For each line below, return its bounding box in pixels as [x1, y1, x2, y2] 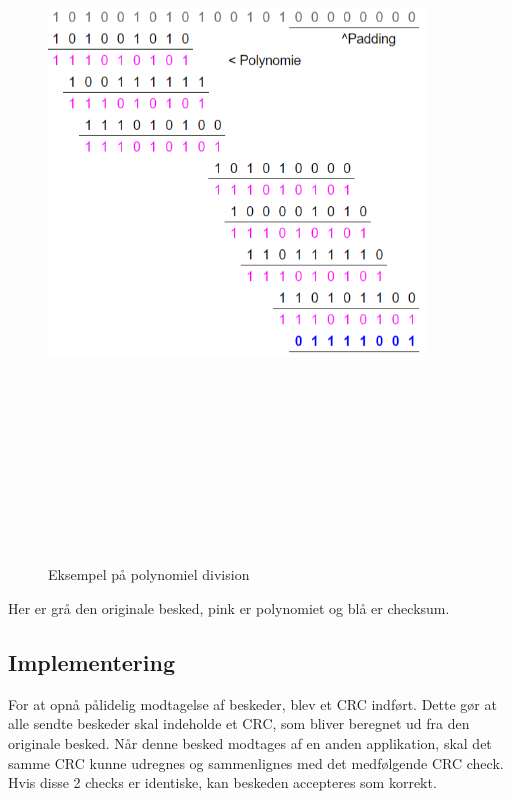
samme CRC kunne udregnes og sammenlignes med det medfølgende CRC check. [8, 752, 504, 773]
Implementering [8, 647, 175, 678]
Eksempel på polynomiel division [48, 564, 250, 585]
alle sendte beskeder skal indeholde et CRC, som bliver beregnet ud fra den [8, 713, 470, 734]
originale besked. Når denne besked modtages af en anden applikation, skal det [8, 733, 492, 754]
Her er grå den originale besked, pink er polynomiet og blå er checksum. [8, 598, 450, 619]
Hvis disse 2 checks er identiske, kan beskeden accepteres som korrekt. [8, 772, 437, 793]
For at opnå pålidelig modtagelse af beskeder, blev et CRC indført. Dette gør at [8, 693, 497, 714]
